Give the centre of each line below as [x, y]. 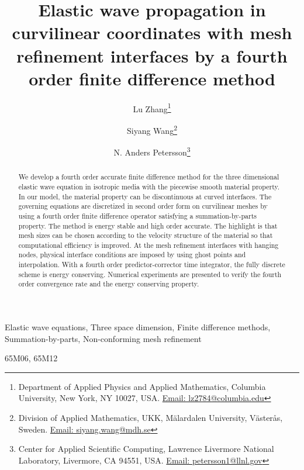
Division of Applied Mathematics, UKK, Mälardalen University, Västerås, [151, 418]
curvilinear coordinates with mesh [152, 32]
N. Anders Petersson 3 [152, 151]
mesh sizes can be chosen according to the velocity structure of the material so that [146, 235]
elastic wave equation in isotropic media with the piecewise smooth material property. [149, 186]
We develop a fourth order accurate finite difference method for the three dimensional [149, 177]
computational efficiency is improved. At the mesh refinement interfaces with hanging [148, 245]
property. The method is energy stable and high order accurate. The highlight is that [148, 225]
